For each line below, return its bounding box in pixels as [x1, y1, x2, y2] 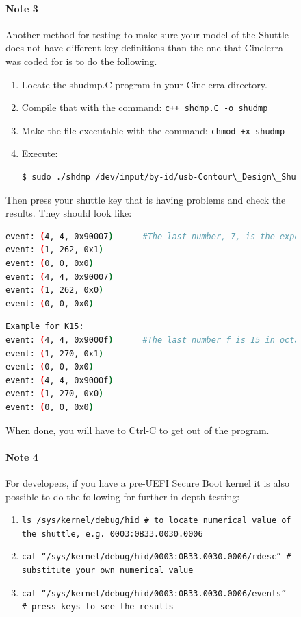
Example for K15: [5, 322, 84, 332]
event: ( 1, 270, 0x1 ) [5, 348, 104, 359]
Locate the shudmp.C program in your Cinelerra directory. [21, 77, 267, 91]
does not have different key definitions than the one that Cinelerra [5, 40, 283, 55]
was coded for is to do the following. [5, 53, 157, 68]
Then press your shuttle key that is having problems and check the [5, 192, 286, 206]
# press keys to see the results [21, 602, 174, 612]
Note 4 [5, 449, 38, 463]
